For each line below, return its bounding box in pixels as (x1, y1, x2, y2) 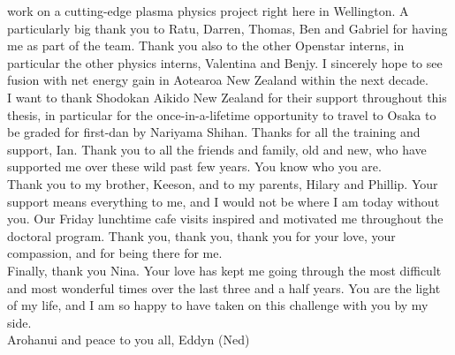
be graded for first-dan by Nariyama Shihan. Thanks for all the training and (7, 123, 421, 141)
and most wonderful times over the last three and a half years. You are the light (7, 278, 441, 297)
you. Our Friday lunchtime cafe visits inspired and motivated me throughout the (7, 209, 444, 228)
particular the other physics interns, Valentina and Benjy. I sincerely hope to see (7, 53, 443, 72)
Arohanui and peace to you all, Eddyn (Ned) (7, 330, 250, 349)
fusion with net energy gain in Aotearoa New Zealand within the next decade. (7, 71, 428, 89)
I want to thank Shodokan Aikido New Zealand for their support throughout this (7, 87, 447, 106)
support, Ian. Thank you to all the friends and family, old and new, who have (7, 140, 427, 158)
